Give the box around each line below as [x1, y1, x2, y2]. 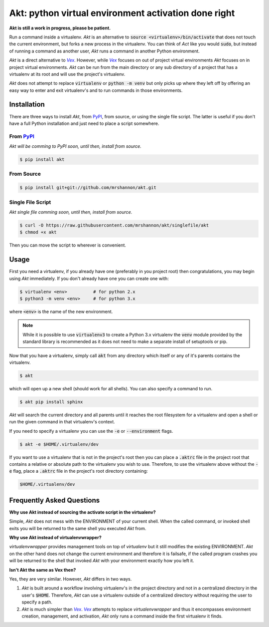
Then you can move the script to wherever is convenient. [9, 242, 127, 248]
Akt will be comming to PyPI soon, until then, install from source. [9, 143, 141, 149]
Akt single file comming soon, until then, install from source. [9, 209, 133, 215]
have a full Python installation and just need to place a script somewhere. [9, 120, 159, 126]
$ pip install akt [19, 157, 65, 162]
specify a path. [21, 599, 52, 605]
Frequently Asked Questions [9, 496, 100, 504]
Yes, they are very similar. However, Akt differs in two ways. [9, 576, 132, 582]
